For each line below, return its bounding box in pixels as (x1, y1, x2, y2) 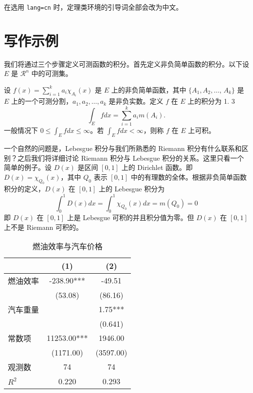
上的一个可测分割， (11, 96, 73, 106)
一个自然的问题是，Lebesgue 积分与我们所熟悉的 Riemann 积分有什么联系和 (4, 143, 242, 153)
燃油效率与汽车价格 (32, 240, 103, 252)
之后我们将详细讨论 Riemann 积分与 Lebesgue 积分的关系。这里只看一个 (17, 152, 244, 163)
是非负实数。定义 (108, 96, 163, 106)
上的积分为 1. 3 (187, 96, 235, 106)
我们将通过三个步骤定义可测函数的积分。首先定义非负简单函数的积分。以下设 (4, 58, 249, 69)
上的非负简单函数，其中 (111, 84, 186, 94)
